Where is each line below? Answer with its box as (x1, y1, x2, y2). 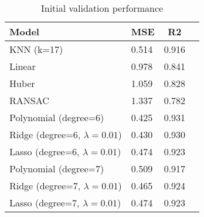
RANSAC (9, 94, 49, 107)
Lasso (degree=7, (9, 196, 80, 209)
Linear (9, 59, 36, 73)
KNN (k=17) (9, 42, 63, 56)
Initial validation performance (40, 1, 164, 15)
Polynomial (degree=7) (9, 162, 104, 175)
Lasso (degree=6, (9, 145, 80, 158)
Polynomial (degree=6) (9, 111, 104, 124)
